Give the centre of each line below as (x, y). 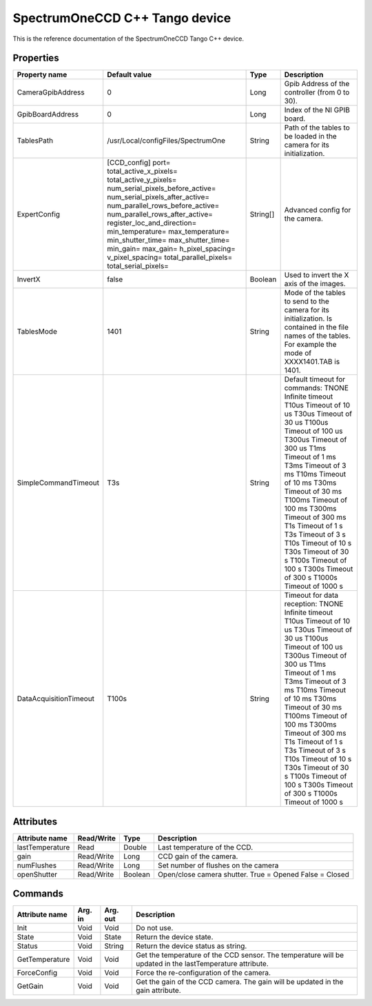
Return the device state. (174, 937)
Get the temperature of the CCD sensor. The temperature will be (240, 955)
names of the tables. (318, 336)
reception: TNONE (314, 604)
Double (135, 847)
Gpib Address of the (317, 84)
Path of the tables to (317, 128)
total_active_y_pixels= (142, 180)
